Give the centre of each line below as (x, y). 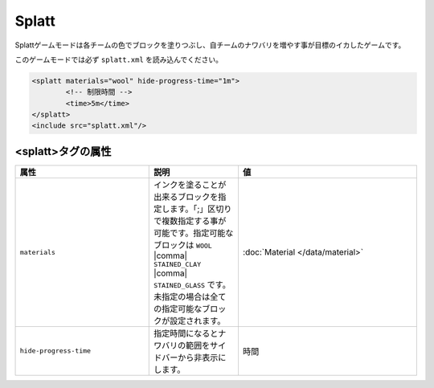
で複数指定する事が (190, 221)
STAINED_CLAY (177, 264)
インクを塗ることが (190, 185)
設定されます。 (198, 321)
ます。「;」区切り (201, 209)
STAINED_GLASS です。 (192, 284)
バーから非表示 (190, 357)
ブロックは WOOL (183, 245)
